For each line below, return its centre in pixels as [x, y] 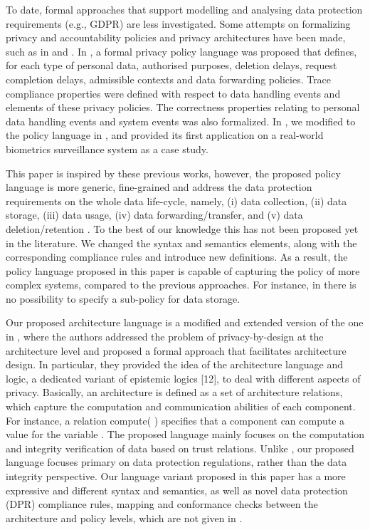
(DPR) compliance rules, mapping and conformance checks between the [162, 504]
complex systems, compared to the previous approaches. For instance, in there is [181, 285]
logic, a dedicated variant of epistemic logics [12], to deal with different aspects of [183, 378]
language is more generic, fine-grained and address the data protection [159, 187]
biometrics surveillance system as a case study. [107, 149]
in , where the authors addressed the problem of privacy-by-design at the [165, 337]
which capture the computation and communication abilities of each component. [181, 406]
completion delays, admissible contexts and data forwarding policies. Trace [169, 79]
